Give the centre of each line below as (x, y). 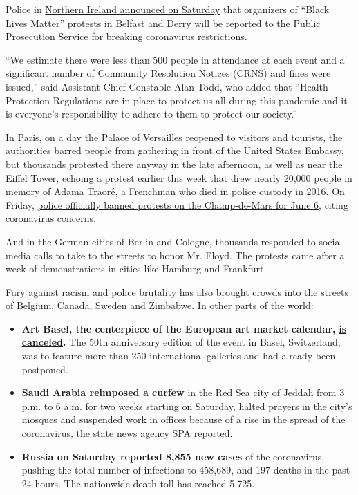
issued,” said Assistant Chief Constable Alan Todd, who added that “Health (167, 86)
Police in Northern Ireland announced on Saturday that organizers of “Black (168, 9)
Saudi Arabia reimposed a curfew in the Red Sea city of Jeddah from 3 (183, 392)
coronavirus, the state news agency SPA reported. (127, 433)
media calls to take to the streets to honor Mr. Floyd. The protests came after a (175, 255)
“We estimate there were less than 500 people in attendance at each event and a (175, 59)
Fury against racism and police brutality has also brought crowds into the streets (177, 291)
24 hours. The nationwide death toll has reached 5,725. (138, 483)
